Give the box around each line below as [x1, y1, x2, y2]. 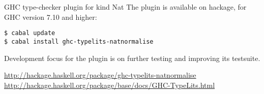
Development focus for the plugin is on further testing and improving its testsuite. [4, 52, 260, 63]
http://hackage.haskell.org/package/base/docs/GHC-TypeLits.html [4, 79, 215, 90]
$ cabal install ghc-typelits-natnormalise [4, 38, 154, 45]
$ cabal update [4, 29, 55, 37]
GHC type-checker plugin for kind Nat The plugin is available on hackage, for [4, 2, 247, 12]
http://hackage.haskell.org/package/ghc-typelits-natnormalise [4, 70, 196, 80]
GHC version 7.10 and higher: [4, 11, 97, 22]
